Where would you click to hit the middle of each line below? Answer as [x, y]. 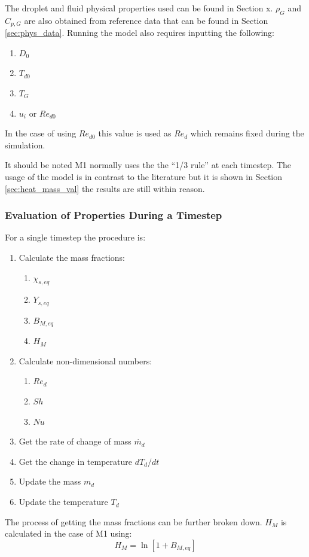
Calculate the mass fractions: [72, 257]
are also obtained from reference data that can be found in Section [146, 20]
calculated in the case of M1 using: [68, 533]
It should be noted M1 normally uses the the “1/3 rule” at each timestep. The [148, 165]
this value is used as [135, 133]
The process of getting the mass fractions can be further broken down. [134, 521]
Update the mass [50, 481]
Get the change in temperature [75, 461]
